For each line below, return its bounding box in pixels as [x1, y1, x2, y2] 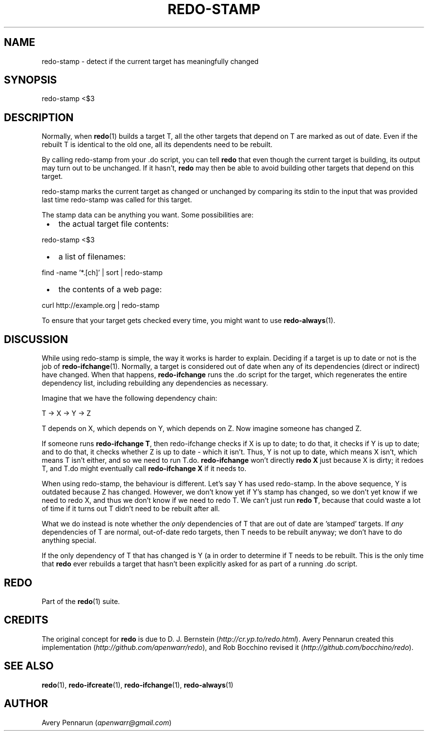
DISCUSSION [4, 333, 68, 346]
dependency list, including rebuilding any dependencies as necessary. [42, 379, 268, 388]
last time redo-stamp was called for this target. [42, 195, 193, 204]
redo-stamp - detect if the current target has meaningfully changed [42, 57, 259, 65]
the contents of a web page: [58, 284, 162, 295]
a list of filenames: [58, 252, 126, 262]
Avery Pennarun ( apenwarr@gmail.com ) [42, 718, 172, 727]
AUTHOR [4, 697, 48, 710]
